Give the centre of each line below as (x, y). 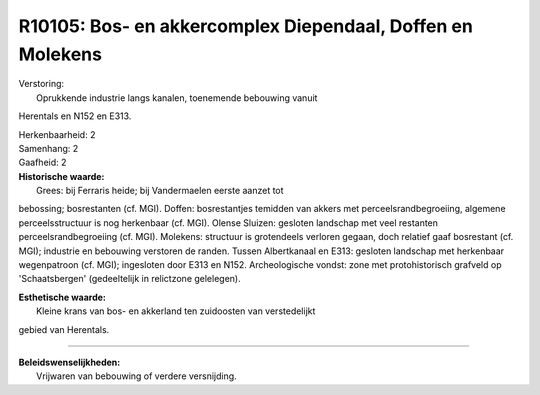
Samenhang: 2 (48, 148)
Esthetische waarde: (62, 297)
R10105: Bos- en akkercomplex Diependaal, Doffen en (246, 26)
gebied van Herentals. (64, 329)
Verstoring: (41, 84)
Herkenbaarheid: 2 (57, 134)
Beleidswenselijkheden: (69, 362)
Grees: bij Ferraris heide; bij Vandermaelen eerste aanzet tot (160, 191)
